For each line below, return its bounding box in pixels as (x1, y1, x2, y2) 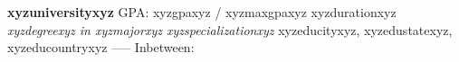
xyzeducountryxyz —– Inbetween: (7, 38, 195, 57)
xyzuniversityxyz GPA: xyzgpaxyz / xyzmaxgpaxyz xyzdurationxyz (7, 3, 397, 21)
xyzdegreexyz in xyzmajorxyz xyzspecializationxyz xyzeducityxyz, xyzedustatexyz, (7, 20, 453, 39)
